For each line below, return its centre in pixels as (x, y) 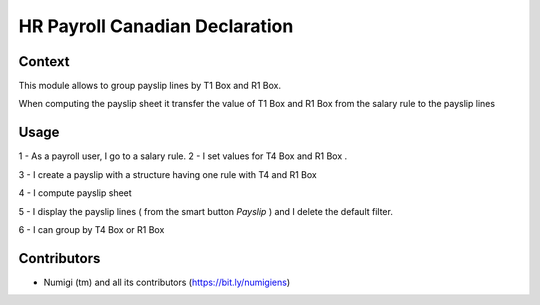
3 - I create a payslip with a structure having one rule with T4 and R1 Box (167, 174)
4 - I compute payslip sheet (75, 193)
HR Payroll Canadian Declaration (156, 26)
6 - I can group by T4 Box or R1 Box (91, 229)
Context (44, 61)
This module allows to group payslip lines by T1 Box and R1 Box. (150, 86)
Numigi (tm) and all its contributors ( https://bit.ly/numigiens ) (167, 282)
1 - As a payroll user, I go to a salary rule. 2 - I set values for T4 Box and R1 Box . (183, 156)
